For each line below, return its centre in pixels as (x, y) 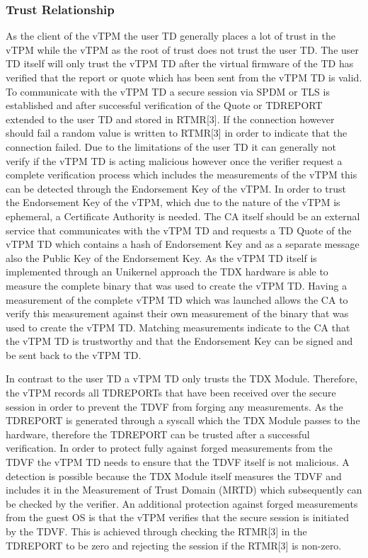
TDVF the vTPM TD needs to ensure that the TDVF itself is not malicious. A (178, 462)
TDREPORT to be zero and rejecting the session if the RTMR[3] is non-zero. (174, 545)
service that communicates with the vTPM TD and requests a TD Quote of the (179, 230)
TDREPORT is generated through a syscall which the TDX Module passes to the (183, 420)
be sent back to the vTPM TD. (74, 354)
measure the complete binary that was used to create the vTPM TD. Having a (177, 285)
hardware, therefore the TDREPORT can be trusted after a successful (158, 434)
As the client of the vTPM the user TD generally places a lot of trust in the (171, 36)
